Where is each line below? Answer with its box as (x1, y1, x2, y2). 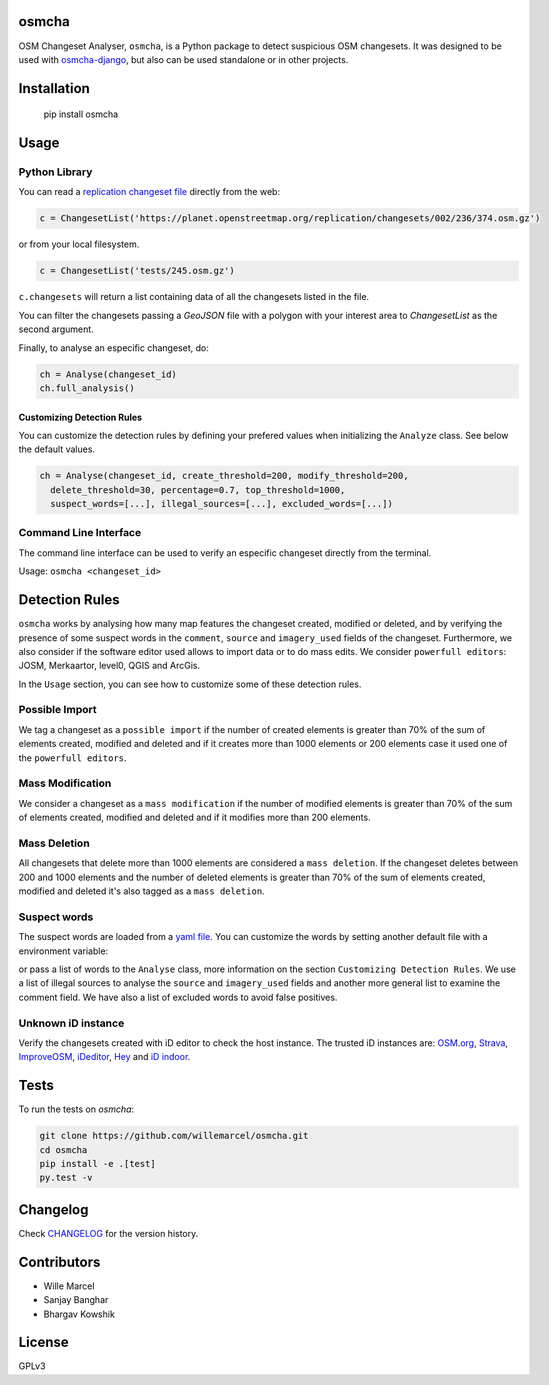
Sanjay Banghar (43, 1294, 109, 1306)
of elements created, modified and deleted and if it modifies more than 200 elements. (18, 811, 371, 824)
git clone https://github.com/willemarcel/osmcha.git (39, 1130, 309, 1142)
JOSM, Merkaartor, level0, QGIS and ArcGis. (18, 660, 200, 672)
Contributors (18, 1253, 101, 1270)
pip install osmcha (43, 108, 119, 120)
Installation (18, 80, 90, 97)
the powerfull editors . (18, 751, 127, 764)
